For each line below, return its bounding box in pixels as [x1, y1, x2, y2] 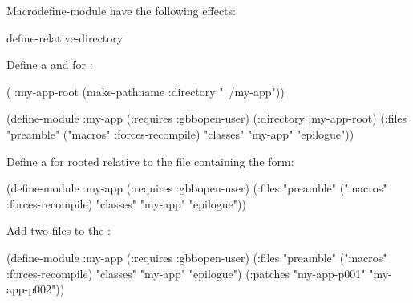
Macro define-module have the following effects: [6, 2, 236, 18]
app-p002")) [6, 281, 65, 297]
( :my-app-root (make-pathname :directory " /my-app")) [6, 83, 285, 99]
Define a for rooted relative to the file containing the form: [6, 152, 294, 169]
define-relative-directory [6, 29, 123, 46]
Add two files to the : [6, 222, 111, 239]
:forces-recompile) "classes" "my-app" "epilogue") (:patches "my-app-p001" [6, 265, 366, 281]
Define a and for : [6, 56, 93, 73]
